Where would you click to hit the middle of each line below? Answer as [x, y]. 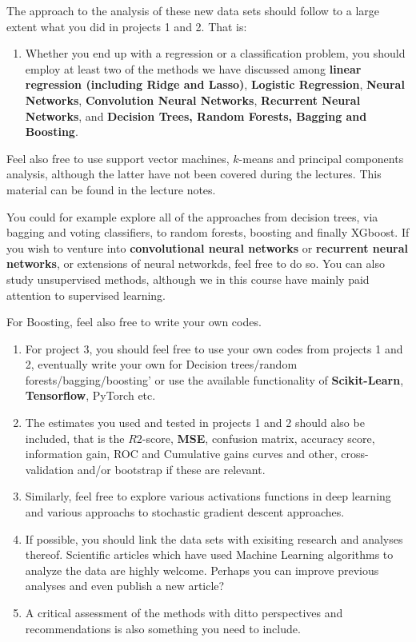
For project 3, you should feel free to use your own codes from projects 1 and [214, 348]
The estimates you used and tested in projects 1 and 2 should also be [195, 423]
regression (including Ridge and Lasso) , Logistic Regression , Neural [215, 84]
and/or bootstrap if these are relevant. [171, 469]
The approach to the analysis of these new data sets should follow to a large [193, 10]
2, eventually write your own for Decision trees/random [161, 364]
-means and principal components [321, 158]
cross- [355, 454]
